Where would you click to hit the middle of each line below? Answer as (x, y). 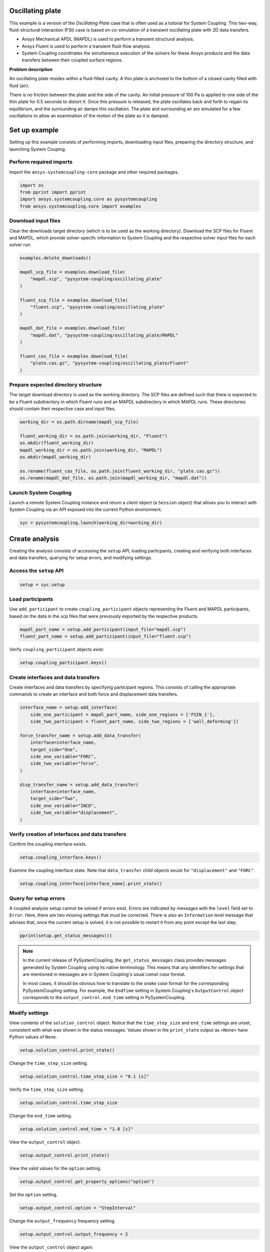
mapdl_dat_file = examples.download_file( (72, 328)
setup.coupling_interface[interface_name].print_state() (91, 884)
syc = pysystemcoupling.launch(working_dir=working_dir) (91, 523)
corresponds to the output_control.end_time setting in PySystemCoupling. (104, 998)
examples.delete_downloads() (55, 258)
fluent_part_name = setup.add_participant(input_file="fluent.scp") (105, 637)
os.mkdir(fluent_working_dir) (57, 443)
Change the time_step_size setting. (49, 1063)
